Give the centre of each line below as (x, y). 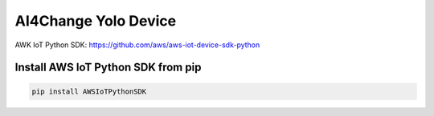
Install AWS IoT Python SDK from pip (108, 68)
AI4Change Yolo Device (96, 21)
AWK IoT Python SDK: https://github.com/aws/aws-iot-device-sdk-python (137, 45)
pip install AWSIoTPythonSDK (89, 91)
